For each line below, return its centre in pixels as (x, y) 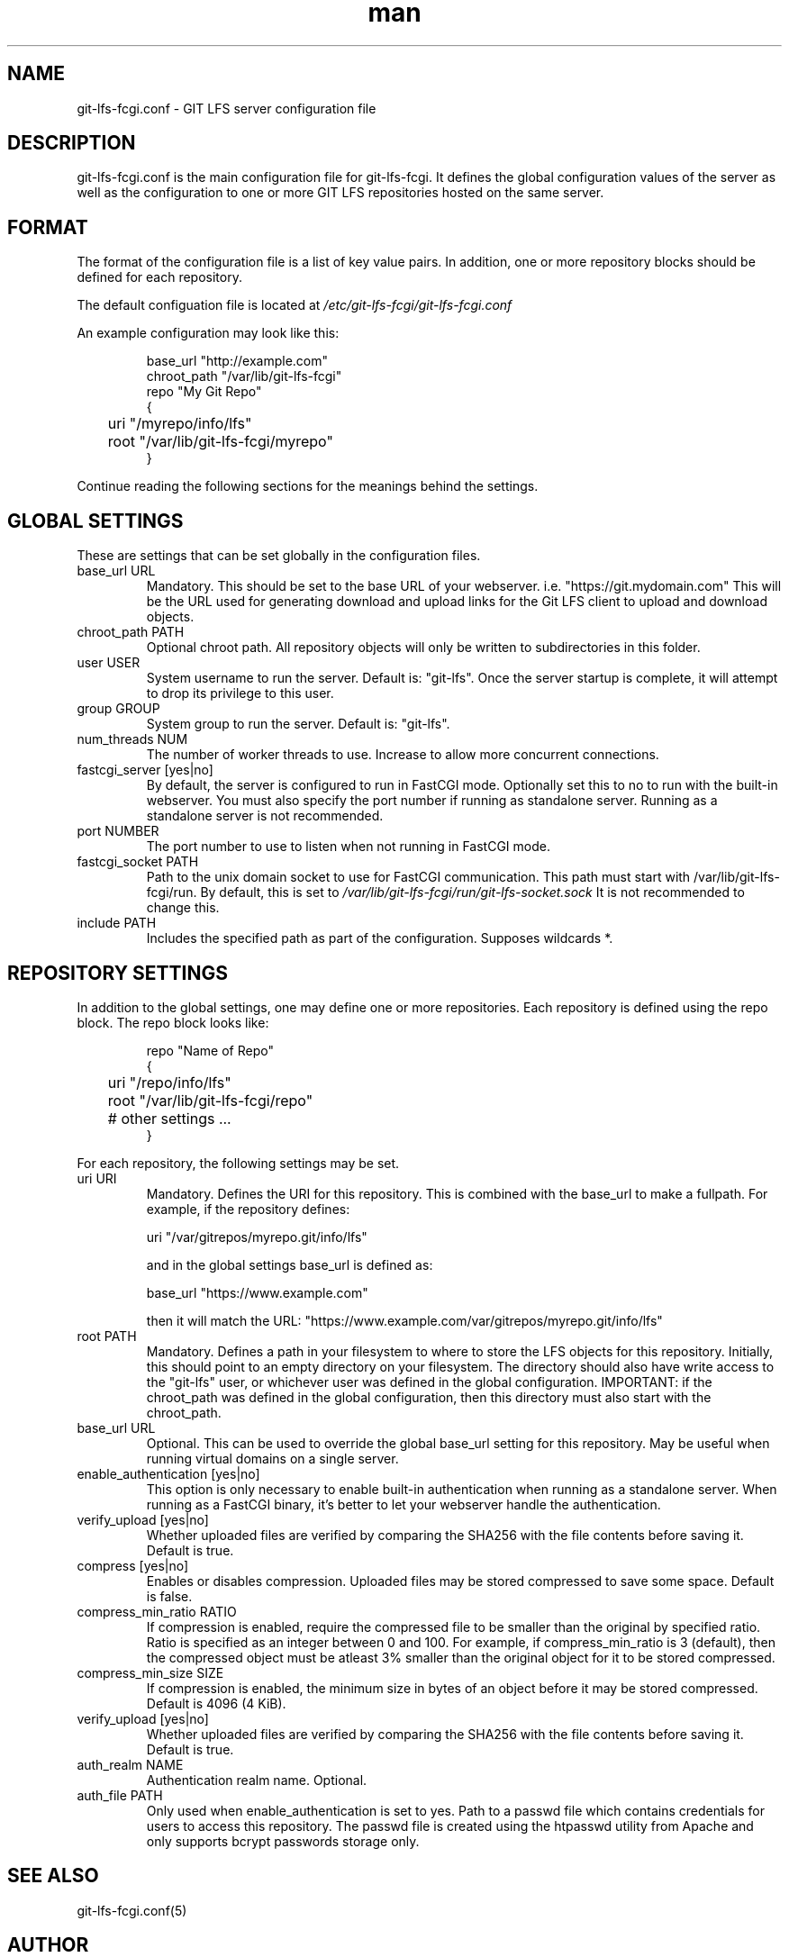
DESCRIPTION (72, 143)
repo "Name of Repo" (210, 1050)
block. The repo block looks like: (173, 1022)
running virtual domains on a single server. (272, 1458)
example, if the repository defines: (248, 1209)
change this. (183, 908)
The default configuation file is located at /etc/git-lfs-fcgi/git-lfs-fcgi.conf (295, 305)
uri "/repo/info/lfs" (169, 1082)
